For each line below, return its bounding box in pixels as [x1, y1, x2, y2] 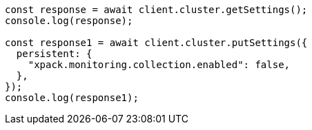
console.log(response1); [5, 92, 139, 103]
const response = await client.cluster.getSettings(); [5, 4, 308, 15]
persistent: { [16, 48, 92, 59]
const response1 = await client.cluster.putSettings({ [5, 37, 308, 48]
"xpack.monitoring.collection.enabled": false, [28, 59, 291, 70]
